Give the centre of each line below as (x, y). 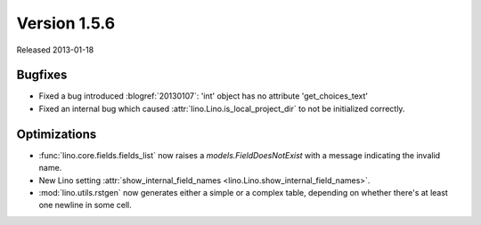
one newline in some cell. (86, 205)
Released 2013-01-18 (55, 50)
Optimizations (57, 134)
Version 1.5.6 (66, 23)
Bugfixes (42, 75)
